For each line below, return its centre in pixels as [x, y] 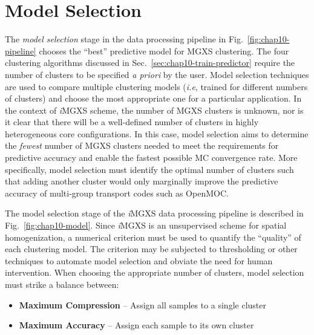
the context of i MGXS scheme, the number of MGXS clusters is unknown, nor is [154, 110]
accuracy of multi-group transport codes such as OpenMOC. [117, 193]
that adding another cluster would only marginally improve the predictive [142, 181]
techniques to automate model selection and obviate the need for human [139, 260]
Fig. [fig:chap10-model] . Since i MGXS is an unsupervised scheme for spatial [146, 225]
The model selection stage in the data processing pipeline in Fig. [124, 39]
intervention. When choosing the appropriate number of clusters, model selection [155, 272]
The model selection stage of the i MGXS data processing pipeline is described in [154, 213]
